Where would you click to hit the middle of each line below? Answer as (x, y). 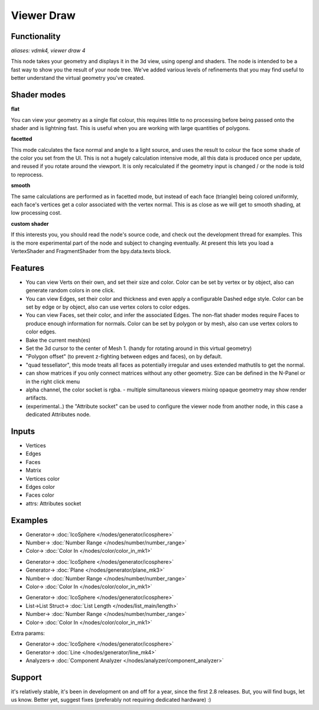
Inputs (23, 431)
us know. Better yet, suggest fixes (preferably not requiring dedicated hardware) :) (111, 700)
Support (26, 677)
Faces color (40, 495)
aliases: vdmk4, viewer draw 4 (48, 51)
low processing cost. (36, 213)
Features (27, 268)
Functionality (36, 36)
